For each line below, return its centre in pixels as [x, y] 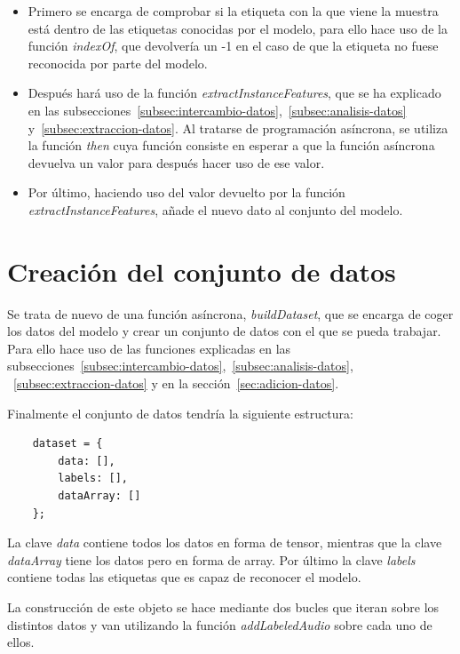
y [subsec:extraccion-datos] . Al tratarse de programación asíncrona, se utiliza [238, 128]
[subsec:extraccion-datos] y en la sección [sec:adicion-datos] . [176, 383]
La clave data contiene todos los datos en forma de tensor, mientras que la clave [225, 542]
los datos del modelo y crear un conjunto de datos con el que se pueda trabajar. [224, 331]
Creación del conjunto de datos [202, 271]
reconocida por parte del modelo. [118, 63]
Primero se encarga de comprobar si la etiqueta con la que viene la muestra [233, 11]
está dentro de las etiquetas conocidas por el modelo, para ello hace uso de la [238, 28]
